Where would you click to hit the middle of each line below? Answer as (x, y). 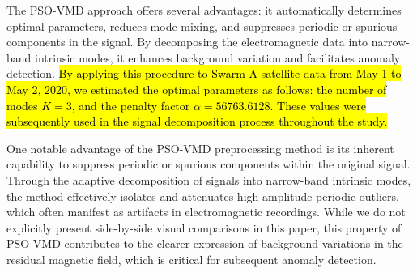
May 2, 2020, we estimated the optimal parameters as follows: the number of (197, 89)
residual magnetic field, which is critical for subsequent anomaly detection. (191, 259)
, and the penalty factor (131, 105)
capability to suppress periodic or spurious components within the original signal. (208, 164)
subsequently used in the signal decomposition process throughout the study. (197, 121)
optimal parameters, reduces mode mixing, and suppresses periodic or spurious (202, 26)
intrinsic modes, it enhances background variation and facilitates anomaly (218, 57)
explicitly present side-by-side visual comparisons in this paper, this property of (204, 227)
